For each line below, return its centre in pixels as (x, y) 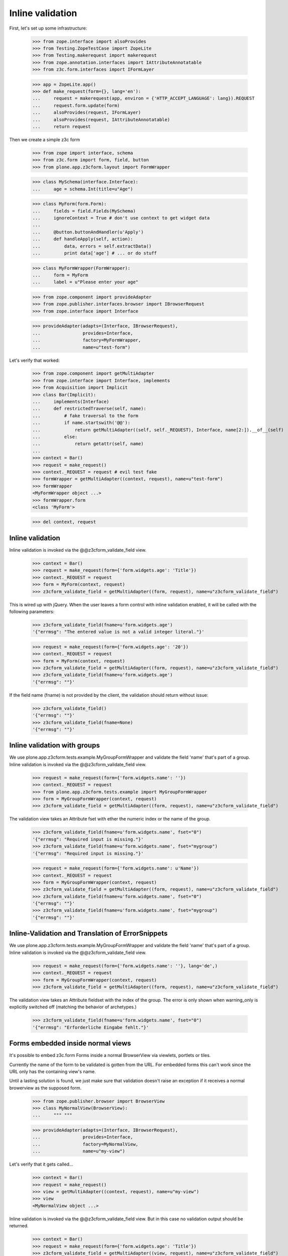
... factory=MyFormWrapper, (87, 340)
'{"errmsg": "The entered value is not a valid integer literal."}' (118, 632)
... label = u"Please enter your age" (85, 282)
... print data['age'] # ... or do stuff (95, 253)
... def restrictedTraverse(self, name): (89, 409)
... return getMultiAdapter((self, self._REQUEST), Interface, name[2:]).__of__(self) (158, 430)
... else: (55, 437)
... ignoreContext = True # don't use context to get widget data (121, 218)
